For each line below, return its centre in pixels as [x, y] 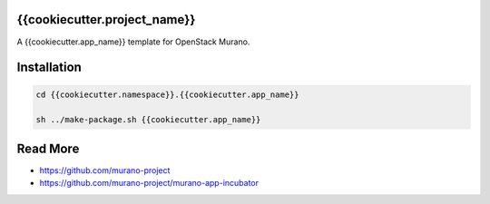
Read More [48, 148]
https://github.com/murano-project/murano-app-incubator [149, 183]
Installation [49, 68]
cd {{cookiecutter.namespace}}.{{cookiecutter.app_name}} [167, 94]
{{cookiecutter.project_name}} [106, 19]
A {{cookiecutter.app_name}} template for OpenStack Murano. [133, 42]
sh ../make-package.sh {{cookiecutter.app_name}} [148, 120]
